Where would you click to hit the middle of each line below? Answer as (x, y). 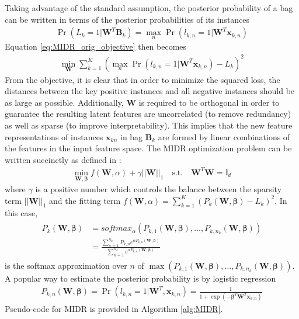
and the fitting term (85, 200)
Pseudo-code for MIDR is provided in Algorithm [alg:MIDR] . (114, 308)
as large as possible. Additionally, (64, 102)
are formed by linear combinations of (224, 136)
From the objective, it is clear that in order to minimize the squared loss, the (142, 79)
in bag (131, 136)
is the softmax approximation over (66, 265)
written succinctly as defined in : (63, 159)
